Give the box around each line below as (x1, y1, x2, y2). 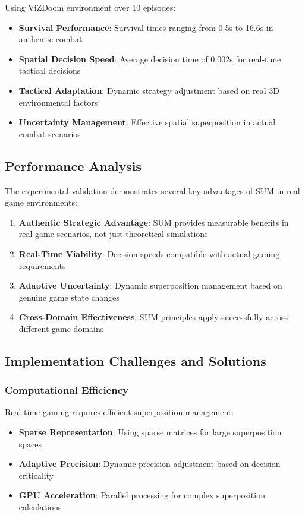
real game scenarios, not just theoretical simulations (18, 228, 208, 240)
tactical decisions (18, 64, 81, 77)
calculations (18, 501, 62, 513)
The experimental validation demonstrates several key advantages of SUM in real (5, 184, 300, 197)
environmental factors (18, 96, 98, 108)
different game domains (18, 322, 104, 334)
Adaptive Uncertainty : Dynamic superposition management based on (18, 279, 282, 292)
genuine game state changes (18, 290, 120, 303)
